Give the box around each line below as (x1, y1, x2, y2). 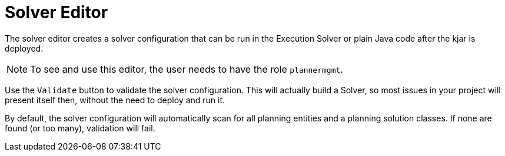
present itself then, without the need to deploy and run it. (5, 94, 225, 105)
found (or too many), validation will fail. (5, 123, 155, 133)
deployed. (5, 43, 44, 53)
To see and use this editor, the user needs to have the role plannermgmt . (30, 63, 343, 75)
